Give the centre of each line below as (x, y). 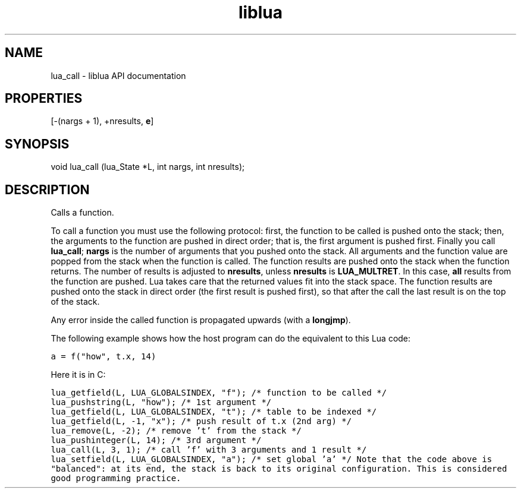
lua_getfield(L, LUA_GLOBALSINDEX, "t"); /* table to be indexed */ (214, 412)
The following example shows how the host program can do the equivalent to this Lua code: (231, 339)
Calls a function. (82, 213)
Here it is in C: (78, 375)
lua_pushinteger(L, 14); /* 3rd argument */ (156, 440)
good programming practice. (116, 478)
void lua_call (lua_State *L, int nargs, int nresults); (148, 167)
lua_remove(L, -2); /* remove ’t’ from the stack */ (176, 431)
